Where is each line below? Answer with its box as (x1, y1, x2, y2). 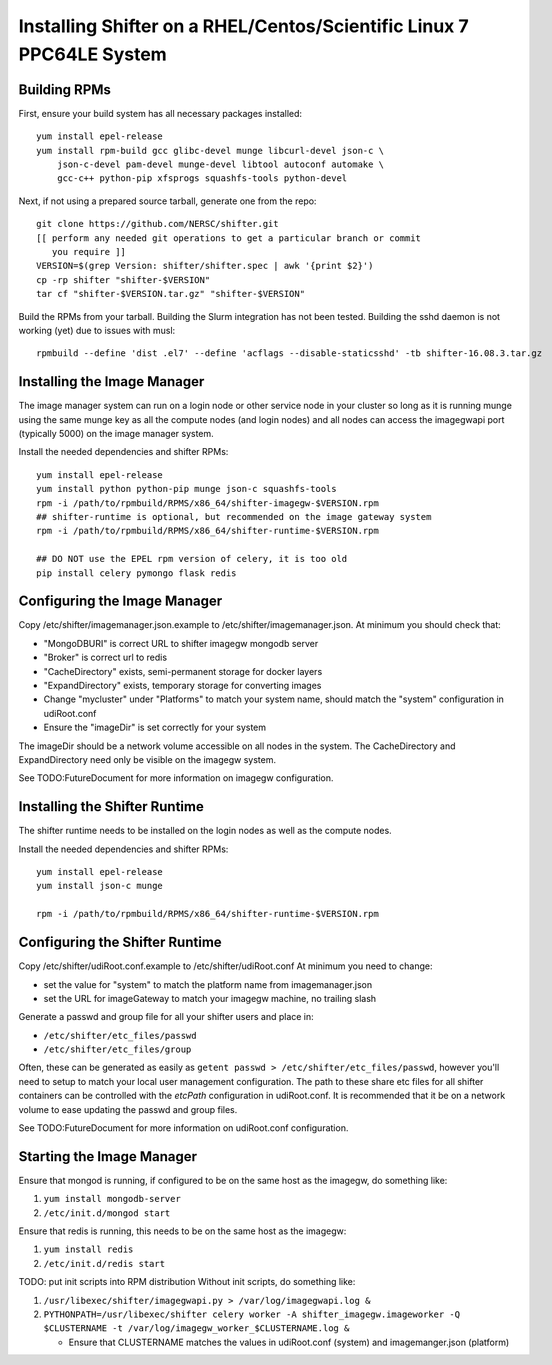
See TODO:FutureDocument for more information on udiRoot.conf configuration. (18, 1122, 349, 1134)
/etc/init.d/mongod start (43, 1207, 171, 1219)
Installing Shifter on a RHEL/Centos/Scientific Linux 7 (18, 15, 469, 37)
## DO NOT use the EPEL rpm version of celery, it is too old (36, 553, 348, 565)
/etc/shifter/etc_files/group (43, 1044, 192, 1055)
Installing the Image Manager (18, 373, 205, 390)
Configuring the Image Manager (18, 593, 223, 610)
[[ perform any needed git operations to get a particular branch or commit (36, 232, 422, 244)
